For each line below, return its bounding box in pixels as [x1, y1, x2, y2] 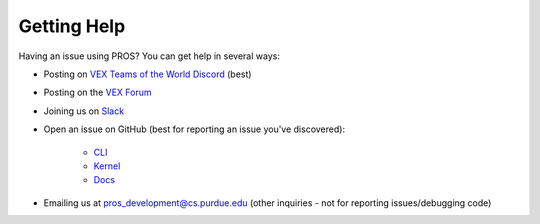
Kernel [93, 160, 121, 172]
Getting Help [18, 15, 126, 37]
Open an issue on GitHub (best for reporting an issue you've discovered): [43, 123, 345, 135]
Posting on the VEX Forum [43, 86, 152, 99]
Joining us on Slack [43, 105, 125, 117]
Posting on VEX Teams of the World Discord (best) [43, 68, 252, 80]
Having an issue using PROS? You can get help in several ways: [18, 50, 280, 62]
